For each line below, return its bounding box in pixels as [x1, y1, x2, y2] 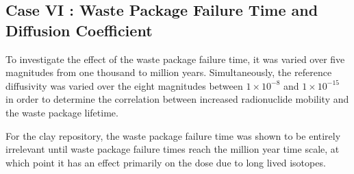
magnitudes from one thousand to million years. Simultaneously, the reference [5, 65, 332, 79]
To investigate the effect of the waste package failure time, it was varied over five [5, 51, 345, 66]
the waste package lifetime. [5, 105, 118, 119]
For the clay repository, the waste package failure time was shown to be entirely [5, 128, 341, 142]
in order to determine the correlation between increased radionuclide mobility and [5, 92, 349, 106]
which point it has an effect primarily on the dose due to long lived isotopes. [5, 155, 326, 169]
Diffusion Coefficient [5, 19, 153, 40]
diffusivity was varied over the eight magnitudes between [5, 78, 243, 92]
